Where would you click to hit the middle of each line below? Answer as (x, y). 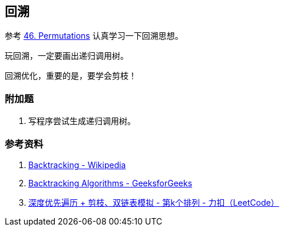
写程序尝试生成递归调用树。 (82, 121)
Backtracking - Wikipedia (77, 165)
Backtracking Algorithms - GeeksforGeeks (110, 183)
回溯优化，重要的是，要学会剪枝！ (71, 76)
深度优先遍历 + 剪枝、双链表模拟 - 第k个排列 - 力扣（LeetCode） (154, 202)
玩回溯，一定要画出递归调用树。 (67, 56)
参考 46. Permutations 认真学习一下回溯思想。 (94, 36)
